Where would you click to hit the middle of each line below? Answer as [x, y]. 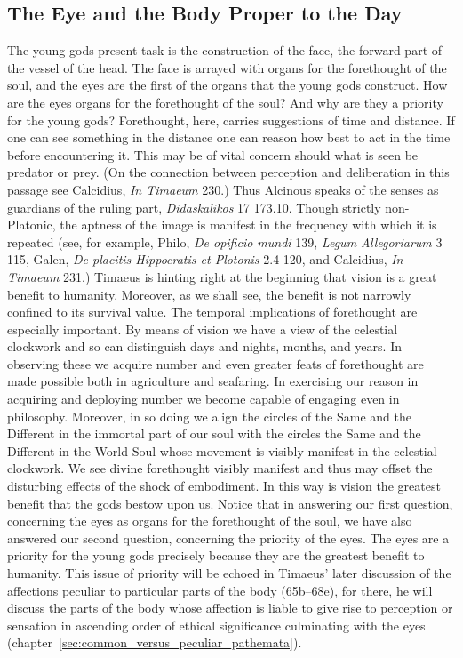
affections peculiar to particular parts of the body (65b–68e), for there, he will [220, 590]
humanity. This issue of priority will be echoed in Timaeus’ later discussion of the [229, 573]
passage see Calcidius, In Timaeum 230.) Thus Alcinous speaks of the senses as [223, 189]
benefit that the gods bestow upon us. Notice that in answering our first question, [230, 503]
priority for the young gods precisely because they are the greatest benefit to [216, 555]
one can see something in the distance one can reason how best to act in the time [229, 137]
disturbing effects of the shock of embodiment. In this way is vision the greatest [224, 486]
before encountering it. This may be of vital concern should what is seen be [213, 154]
